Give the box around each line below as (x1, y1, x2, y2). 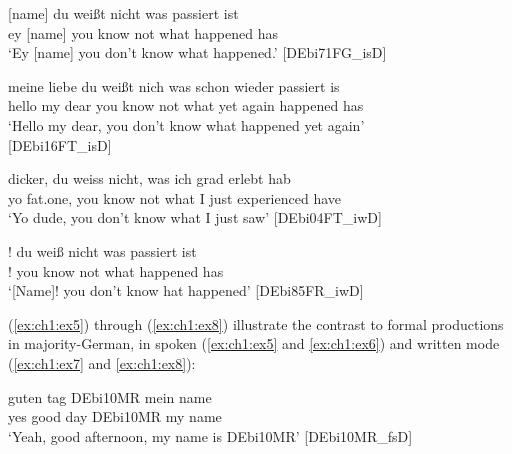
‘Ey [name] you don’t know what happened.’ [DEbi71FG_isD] (8, 42, 387, 63)
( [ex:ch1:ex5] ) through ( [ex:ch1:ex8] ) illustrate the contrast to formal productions (8, 313, 504, 334)
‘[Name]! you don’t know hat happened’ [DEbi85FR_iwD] (8, 280, 364, 301)
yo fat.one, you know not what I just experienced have (8, 187, 342, 208)
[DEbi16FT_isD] (8, 134, 112, 155)
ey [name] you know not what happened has (8, 22, 278, 43)
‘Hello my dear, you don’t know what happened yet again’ (8, 114, 365, 135)
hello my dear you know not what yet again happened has (8, 95, 364, 116)
